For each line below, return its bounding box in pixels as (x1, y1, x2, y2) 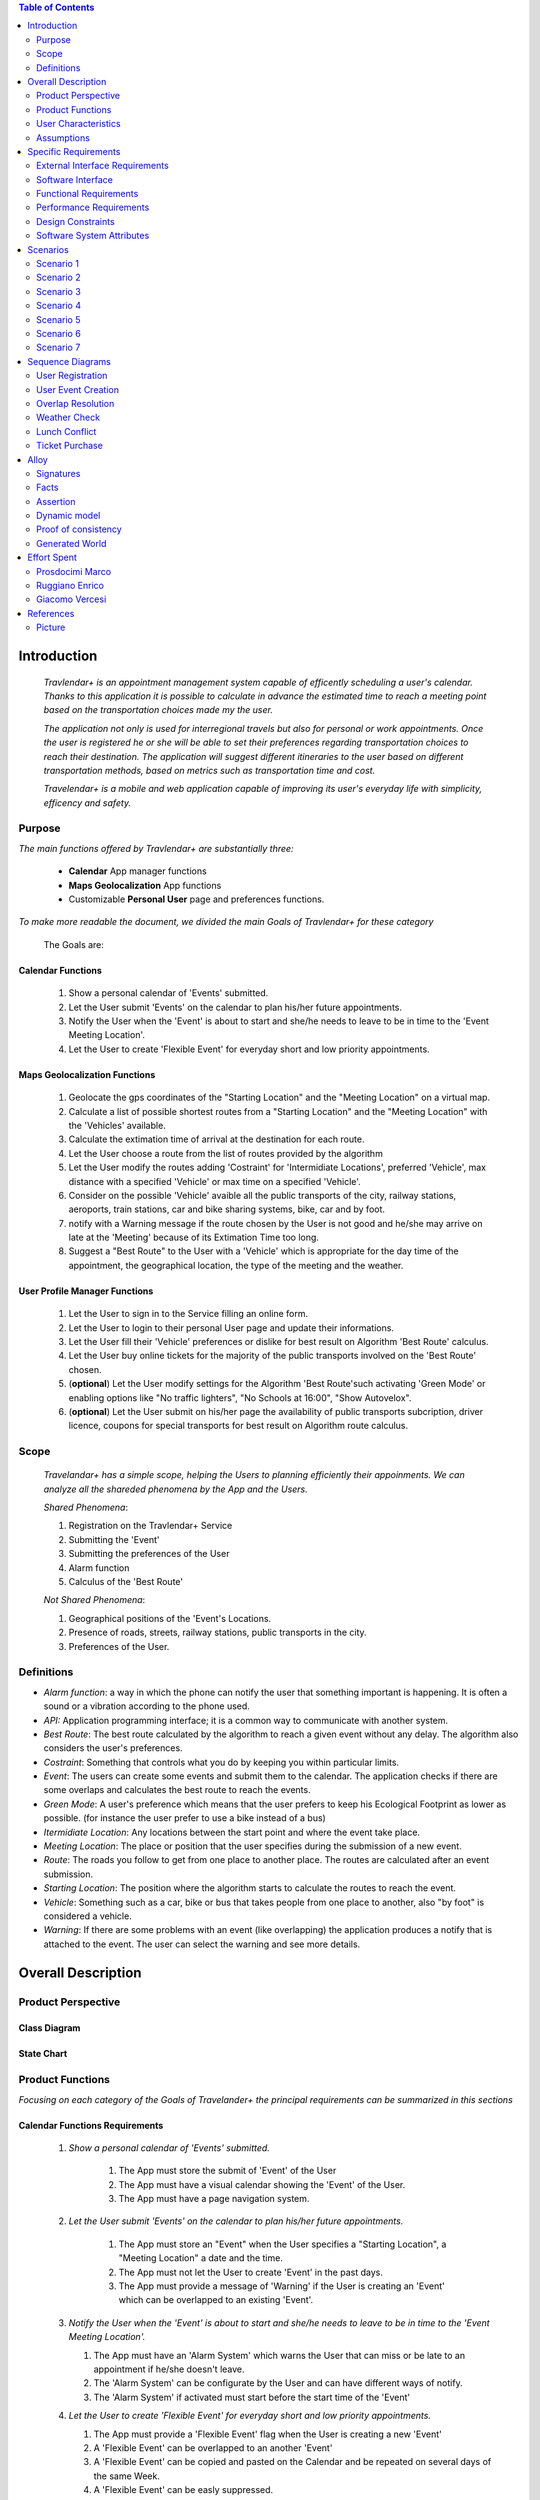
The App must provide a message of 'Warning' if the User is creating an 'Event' (118, 2280, 445, 2292)
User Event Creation (36, 383, 120, 395)
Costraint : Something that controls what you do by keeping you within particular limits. (43, 1756, 400, 1768)
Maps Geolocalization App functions (68, 879, 222, 891)
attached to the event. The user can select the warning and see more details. (43, 1938, 361, 1950)
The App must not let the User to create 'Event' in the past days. (118, 2266, 384, 2278)
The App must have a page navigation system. (118, 2193, 310, 2205)
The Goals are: (43, 938, 105, 950)
